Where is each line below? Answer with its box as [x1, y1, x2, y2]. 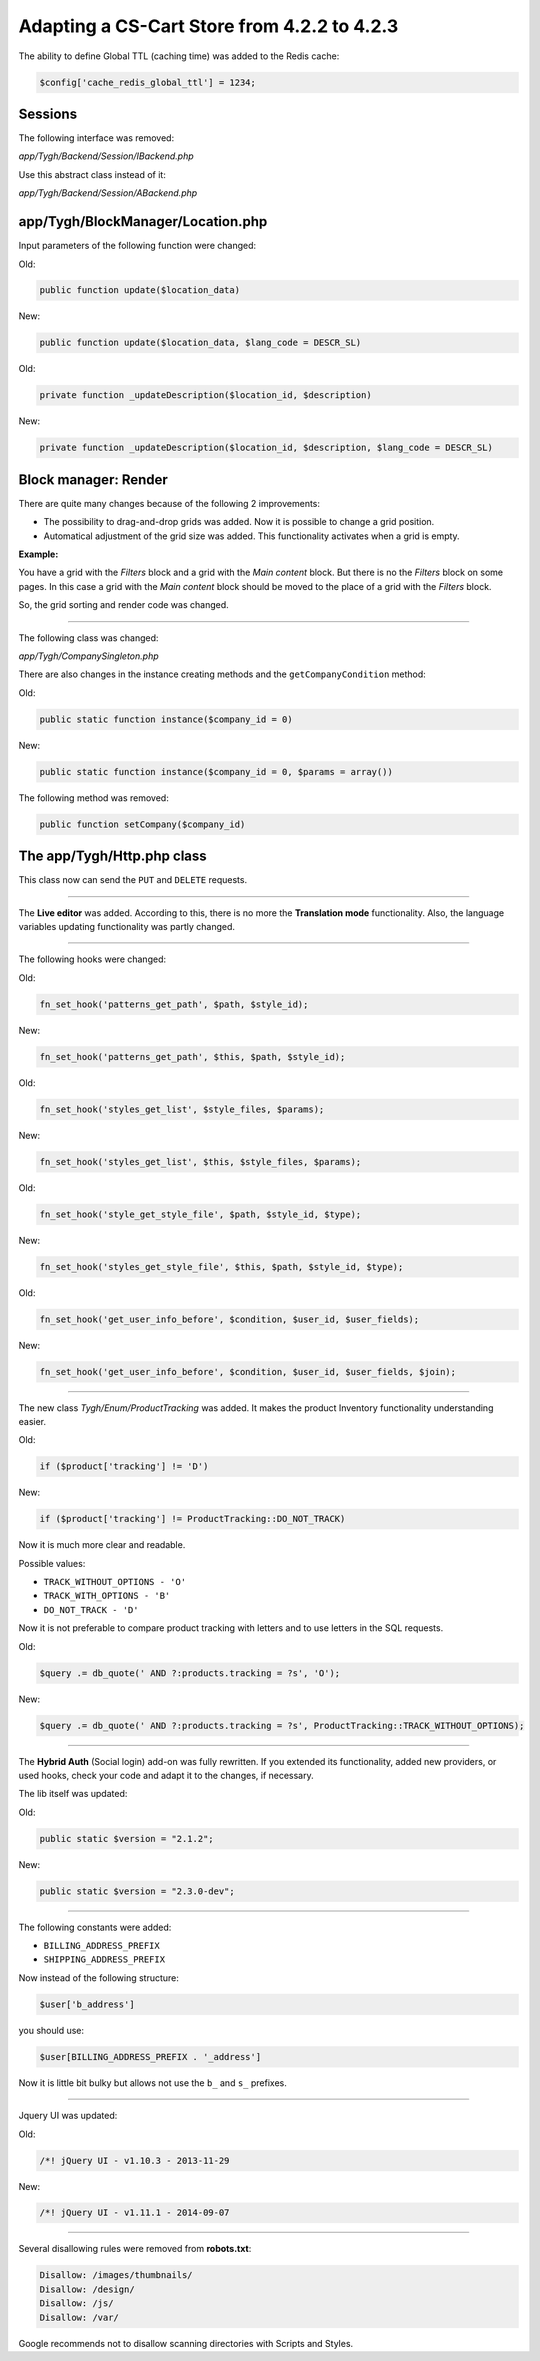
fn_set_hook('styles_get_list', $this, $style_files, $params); [39, 1156, 362, 1167]
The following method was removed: [18, 791, 169, 804]
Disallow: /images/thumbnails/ [39, 2270, 194, 2281]
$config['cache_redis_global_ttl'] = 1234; [39, 76, 257, 88]
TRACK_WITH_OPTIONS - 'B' [43, 1590, 171, 1602]
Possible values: [18, 1557, 86, 1569]
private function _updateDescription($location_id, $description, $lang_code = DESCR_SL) [39, 442, 494, 454]
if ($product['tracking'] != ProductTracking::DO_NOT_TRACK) [39, 1513, 346, 1525]
